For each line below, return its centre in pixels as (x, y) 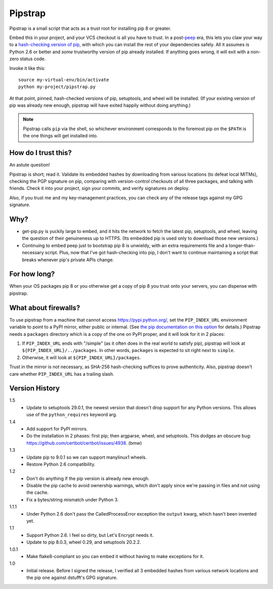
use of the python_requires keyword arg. (72, 415)
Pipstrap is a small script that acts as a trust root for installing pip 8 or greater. (90, 28)
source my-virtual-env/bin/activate (64, 80)
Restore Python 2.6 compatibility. (61, 464)
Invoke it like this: (27, 68)
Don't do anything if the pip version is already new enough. (88, 478)
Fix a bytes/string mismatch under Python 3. (73, 499)
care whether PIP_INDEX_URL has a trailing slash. (62, 374)
